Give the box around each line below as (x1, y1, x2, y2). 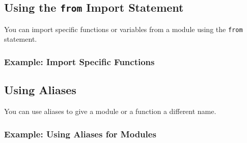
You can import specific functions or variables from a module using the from (4, 23, 243, 34)
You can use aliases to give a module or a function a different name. (4, 106, 216, 117)
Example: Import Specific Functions (4, 55, 155, 68)
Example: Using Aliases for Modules (4, 127, 156, 140)
